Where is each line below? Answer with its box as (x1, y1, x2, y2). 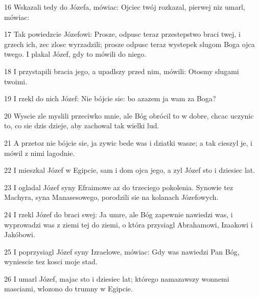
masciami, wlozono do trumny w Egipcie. (4, 283, 133, 294)
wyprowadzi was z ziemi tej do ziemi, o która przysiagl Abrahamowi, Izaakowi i (4, 219, 253, 230)
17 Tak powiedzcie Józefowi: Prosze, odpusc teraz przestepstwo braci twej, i (4, 29, 241, 39)
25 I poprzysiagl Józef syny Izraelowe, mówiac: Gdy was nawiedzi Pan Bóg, (4, 246, 240, 257)
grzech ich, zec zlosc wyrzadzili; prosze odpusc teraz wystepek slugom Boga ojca (4, 38, 255, 49)
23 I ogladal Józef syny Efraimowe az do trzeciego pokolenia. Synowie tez (4, 181, 233, 192)
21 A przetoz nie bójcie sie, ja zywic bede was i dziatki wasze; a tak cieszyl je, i (4, 137, 252, 148)
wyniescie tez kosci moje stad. (4, 256, 98, 267)
